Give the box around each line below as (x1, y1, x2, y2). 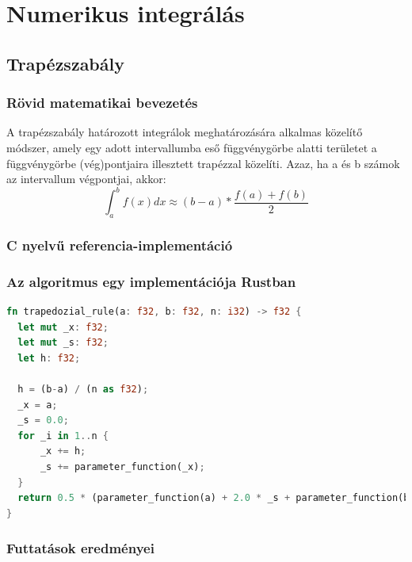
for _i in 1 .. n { (17, 430, 109, 442)
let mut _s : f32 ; (17, 337, 109, 349)
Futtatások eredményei (6, 538, 154, 558)
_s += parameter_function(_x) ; (40, 461, 205, 473)
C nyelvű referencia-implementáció (6, 235, 233, 254)
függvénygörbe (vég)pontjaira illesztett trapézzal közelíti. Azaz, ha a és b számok (6, 155, 400, 171)
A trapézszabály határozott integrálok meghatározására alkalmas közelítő (6, 124, 363, 140)
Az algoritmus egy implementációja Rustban (6, 271, 296, 291)
